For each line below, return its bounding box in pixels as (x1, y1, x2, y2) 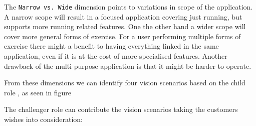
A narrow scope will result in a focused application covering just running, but (4, 11, 242, 22)
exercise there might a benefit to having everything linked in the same (4, 41, 219, 51)
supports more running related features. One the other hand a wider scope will (4, 21, 246, 32)
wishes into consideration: (4, 114, 83, 124)
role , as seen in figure (4, 87, 72, 97)
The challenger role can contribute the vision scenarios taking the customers (4, 104, 238, 114)
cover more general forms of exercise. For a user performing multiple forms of (4, 31, 241, 41)
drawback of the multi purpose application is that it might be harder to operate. (4, 60, 251, 71)
